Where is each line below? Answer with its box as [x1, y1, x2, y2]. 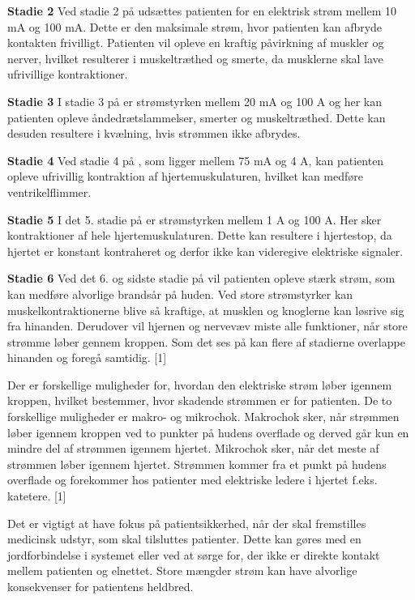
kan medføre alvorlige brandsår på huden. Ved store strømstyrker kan [7, 285, 353, 302]
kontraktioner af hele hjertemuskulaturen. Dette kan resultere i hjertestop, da [7, 227, 392, 244]
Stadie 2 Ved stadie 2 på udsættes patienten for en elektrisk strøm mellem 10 [7, 2, 397, 19]
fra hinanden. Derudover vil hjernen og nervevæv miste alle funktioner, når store [7, 317, 408, 334]
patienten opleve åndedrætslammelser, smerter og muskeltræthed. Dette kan [7, 109, 386, 126]
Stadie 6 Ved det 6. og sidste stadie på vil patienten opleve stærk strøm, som [7, 270, 396, 287]
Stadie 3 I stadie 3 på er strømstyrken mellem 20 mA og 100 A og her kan [7, 92, 382, 109]
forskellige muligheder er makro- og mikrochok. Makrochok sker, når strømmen [7, 408, 400, 425]
